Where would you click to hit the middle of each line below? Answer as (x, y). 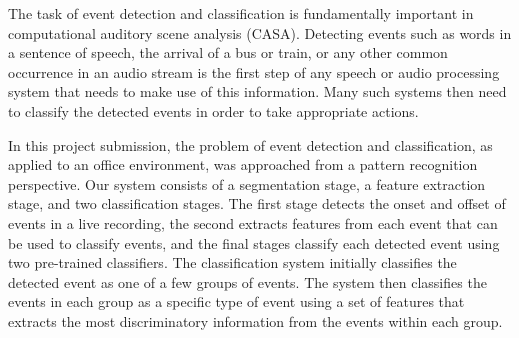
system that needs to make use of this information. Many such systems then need (257, 91)
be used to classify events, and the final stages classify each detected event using (254, 242)
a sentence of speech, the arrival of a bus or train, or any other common (228, 52)
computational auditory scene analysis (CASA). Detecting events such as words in (260, 32)
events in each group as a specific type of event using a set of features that (236, 301)
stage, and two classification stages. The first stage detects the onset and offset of (257, 203)
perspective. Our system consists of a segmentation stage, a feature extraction (247, 183)
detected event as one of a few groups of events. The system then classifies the (247, 281)
